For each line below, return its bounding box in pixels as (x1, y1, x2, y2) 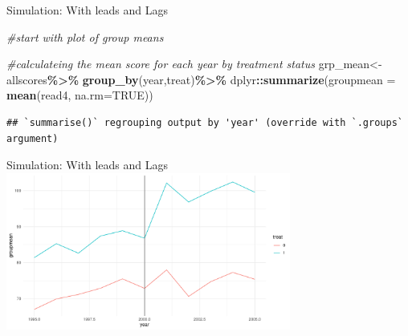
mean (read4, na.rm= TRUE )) (6, 87, 153, 103)
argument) (6, 132, 59, 144)
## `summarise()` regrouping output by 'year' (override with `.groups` (6, 116, 403, 128)
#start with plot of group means (6, 28, 164, 45)
